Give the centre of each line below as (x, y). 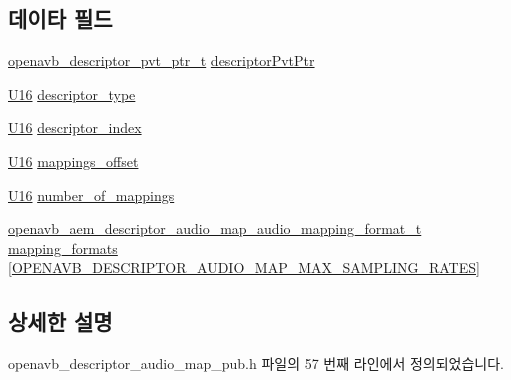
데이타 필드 (60, 18)
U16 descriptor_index (75, 127)
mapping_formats (63, 247)
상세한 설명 (60, 321)
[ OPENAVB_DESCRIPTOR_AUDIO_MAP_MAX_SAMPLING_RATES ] (244, 267)
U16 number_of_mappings (91, 194)
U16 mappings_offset (73, 160)
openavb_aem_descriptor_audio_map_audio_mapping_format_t (215, 228)
